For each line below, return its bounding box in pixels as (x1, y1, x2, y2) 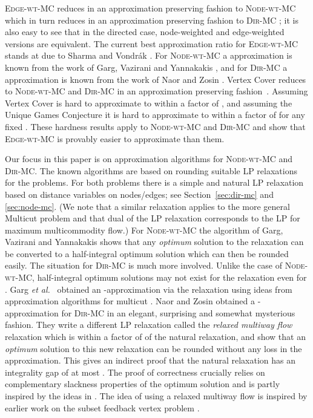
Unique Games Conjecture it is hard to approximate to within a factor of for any (5, 108, 305, 121)
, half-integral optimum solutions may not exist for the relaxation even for (32, 271, 307, 284)
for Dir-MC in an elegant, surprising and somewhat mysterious (61, 306, 295, 319)
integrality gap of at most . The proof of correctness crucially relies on (5, 365, 265, 378)
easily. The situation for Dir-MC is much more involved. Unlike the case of (5, 259, 282, 272)
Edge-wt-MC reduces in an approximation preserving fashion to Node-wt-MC (5, 2, 296, 14)
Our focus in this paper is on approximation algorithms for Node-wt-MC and (5, 152, 293, 165)
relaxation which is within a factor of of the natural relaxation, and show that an (5, 330, 306, 343)
